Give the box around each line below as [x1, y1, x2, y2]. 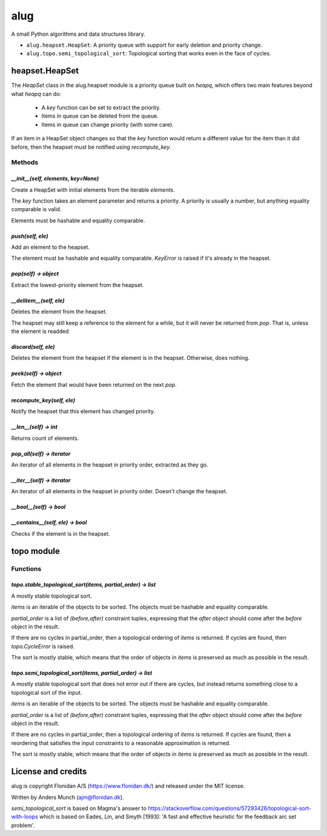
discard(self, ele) [11, 343, 55, 351]
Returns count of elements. [11, 434, 79, 442]
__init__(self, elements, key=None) [11, 175, 99, 182]
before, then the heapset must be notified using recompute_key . [11, 143, 172, 150]
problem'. [11, 821, 35, 829]
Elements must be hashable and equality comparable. [11, 217, 145, 224]
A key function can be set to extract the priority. [41, 104, 161, 112]
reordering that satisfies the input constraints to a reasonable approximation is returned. [11, 739, 231, 746]
